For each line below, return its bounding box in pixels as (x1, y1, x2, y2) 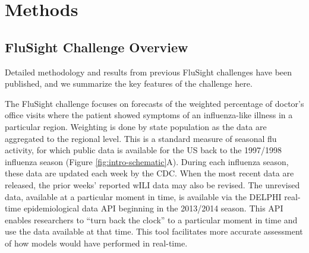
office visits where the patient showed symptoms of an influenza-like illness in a (5, 109, 293, 121)
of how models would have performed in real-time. (5, 236, 188, 249)
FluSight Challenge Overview (5, 37, 188, 56)
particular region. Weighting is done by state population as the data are (5, 120, 267, 132)
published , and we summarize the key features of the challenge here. (5, 77, 253, 90)
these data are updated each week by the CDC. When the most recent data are (5, 167, 294, 179)
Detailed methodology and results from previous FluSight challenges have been (5, 65, 292, 78)
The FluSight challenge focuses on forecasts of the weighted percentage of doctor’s (5, 97, 304, 109)
